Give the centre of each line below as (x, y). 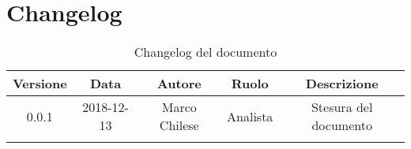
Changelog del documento (205, 52)
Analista (250, 116)
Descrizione (342, 84)
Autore (179, 84)
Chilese (179, 125)
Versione (40, 84)
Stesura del (342, 107)
